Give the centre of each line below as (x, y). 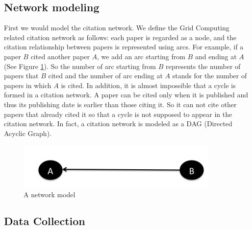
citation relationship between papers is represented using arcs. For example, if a (124, 47)
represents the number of (203, 66)
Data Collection (45, 220)
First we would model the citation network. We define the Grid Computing (117, 28)
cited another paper (60, 56)
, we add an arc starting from (141, 56)
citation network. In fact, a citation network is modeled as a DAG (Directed (118, 124)
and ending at (216, 56)
